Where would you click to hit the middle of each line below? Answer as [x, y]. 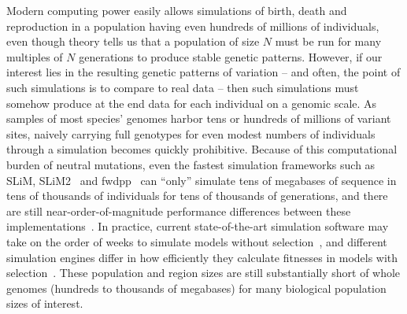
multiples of [35, 56]
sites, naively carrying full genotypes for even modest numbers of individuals [191, 133]
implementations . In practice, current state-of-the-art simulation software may [198, 226]
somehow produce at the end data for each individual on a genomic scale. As [192, 103]
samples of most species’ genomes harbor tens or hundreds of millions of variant [199, 118]
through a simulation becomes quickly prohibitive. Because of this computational [202, 149]
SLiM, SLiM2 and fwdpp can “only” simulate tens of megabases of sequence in [202, 180]
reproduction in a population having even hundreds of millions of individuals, [193, 26]
